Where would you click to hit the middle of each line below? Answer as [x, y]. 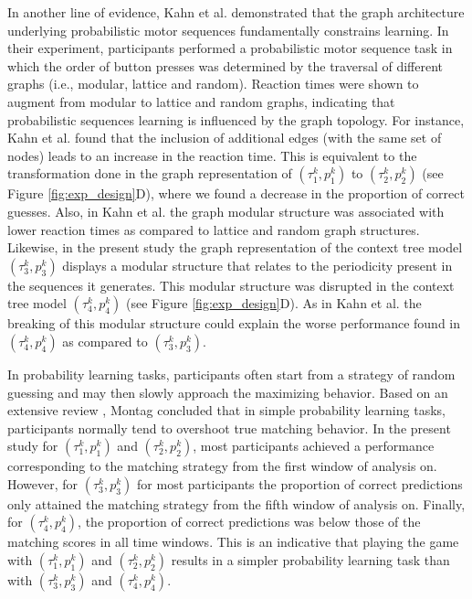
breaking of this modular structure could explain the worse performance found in [234, 323]
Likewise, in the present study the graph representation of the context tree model [235, 247]
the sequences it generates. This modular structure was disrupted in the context [231, 285]
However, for [43, 483]
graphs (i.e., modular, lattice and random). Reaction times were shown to [213, 84]
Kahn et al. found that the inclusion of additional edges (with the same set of [225, 138]
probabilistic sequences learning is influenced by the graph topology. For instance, [236, 119]
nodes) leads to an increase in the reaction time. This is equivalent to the [212, 155]
